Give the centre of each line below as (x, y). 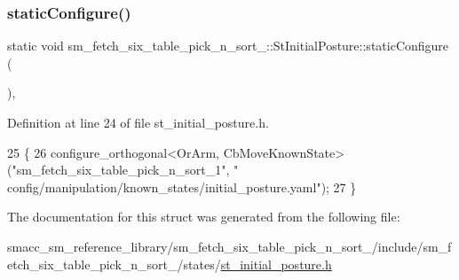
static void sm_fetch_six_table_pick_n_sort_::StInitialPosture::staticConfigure (228, 46)
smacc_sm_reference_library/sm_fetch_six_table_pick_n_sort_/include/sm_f (229, 246)
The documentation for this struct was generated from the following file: (204, 217)
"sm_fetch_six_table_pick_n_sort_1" (119, 170)
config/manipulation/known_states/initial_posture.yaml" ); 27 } (182, 187)
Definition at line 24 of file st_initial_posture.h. (138, 122)
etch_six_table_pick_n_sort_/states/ (114, 264)
